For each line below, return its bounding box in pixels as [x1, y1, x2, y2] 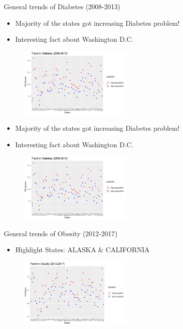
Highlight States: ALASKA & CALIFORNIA [15, 244, 150, 255]
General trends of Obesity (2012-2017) [4, 228, 118, 238]
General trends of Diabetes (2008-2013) [4, 1, 121, 11]
